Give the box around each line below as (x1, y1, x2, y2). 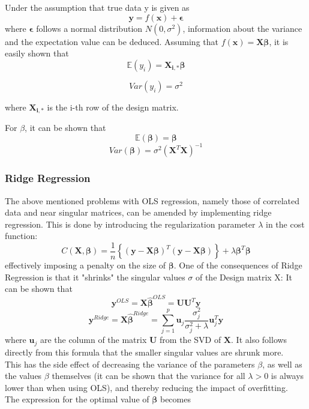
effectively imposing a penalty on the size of (5, 258, 166, 271)
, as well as (262, 357, 302, 370)
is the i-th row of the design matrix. (47, 100, 179, 113)
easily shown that (5, 47, 69, 59)
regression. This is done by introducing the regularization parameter (5, 217, 256, 230)
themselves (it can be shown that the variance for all (52, 369, 245, 382)
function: (5, 229, 38, 242)
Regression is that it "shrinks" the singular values (5, 270, 185, 283)
